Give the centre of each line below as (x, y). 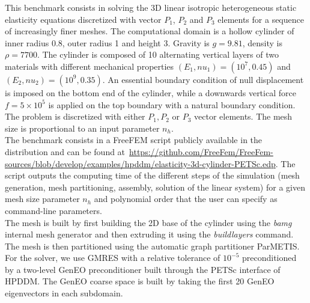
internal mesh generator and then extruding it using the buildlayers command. (149, 234)
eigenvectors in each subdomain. (64, 293)
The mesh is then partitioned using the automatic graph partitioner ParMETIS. (152, 246)
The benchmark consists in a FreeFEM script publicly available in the (134, 140)
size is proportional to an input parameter (82, 128)
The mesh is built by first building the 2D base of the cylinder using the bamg (148, 222)
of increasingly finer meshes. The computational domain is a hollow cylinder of (150, 31)
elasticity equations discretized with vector (83, 19)
